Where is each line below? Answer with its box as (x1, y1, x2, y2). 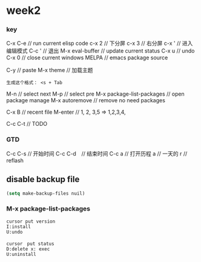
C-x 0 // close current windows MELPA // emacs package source (6, 54, 168, 61)
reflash (6, 157, 24, 164)
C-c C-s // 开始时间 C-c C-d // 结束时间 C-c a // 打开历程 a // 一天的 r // (6, 149, 188, 157)
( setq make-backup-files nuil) (6, 190, 85, 197)
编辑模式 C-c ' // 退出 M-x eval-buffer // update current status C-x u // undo (6, 47, 195, 54)
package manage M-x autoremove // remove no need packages (6, 97, 165, 104)
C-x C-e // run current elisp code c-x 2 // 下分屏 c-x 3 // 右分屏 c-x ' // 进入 (6, 40, 193, 47)
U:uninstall (6, 251, 36, 257)
